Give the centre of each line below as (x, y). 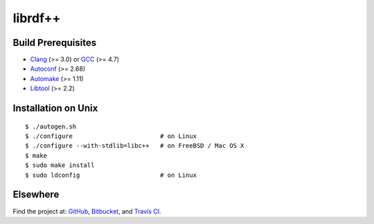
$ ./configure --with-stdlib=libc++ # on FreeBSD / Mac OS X (135, 146)
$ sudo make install (60, 165)
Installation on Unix (55, 109)
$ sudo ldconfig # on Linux (111, 175)
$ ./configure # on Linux (111, 136)
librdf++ (37, 18)
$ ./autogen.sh (51, 126)
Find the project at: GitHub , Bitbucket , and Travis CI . (87, 211)
